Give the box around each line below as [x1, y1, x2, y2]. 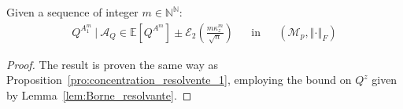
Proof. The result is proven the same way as [6, 56, 218, 72]
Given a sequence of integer [6, 4, 139, 20]
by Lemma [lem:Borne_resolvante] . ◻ [6, 86, 192, 103]
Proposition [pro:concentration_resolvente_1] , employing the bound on [6, 71, 352, 88]
